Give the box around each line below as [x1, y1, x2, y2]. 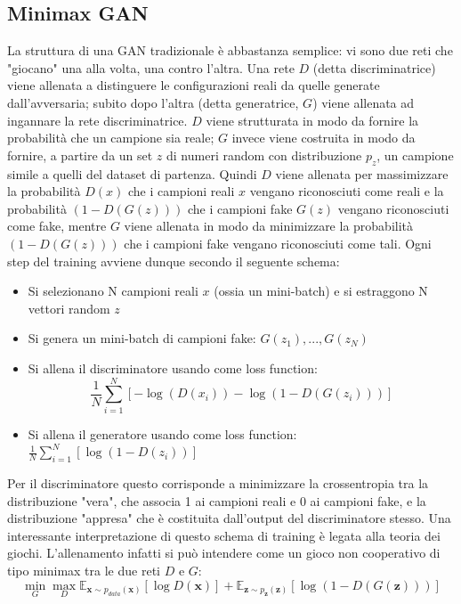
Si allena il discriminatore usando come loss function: [28, 358, 318, 377]
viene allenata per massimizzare [275, 164, 449, 183]
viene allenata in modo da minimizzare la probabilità [124, 216, 414, 235]
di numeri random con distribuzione [166, 145, 362, 164]
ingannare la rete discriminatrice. [7, 110, 188, 129]
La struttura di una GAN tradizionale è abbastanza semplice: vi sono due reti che [7, 41, 453, 60]
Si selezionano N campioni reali [28, 282, 198, 300]
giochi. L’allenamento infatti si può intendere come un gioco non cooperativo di [7, 543, 441, 562]
